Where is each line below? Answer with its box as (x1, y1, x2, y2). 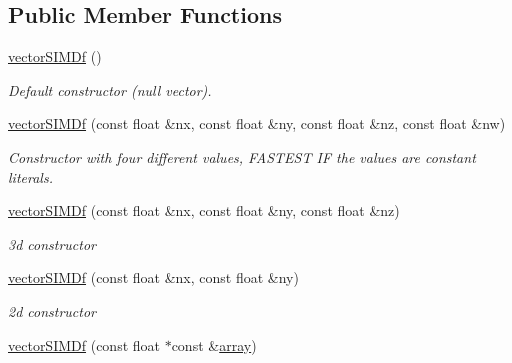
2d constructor (8, 300, 97, 321)
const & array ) (171, 334, 257, 355)
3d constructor (8, 233, 97, 254)
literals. (8, 166, 53, 187)
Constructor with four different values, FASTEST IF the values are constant (8, 146, 476, 167)
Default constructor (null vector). (8, 79, 212, 100)
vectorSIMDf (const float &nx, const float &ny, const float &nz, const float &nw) (8, 113, 506, 134)
